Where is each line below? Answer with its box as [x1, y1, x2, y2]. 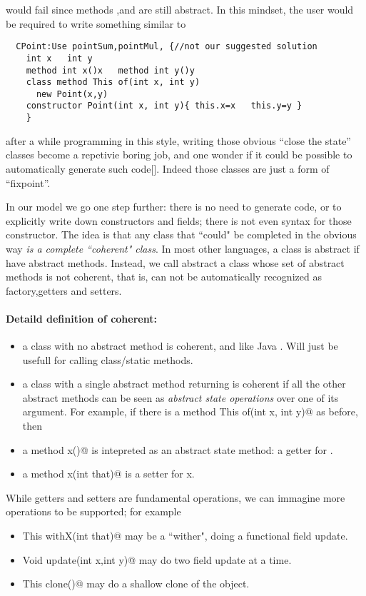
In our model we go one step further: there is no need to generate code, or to [6, 199, 342, 214]
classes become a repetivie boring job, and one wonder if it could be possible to [6, 147, 352, 162]
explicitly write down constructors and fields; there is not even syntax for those [6, 213, 352, 228]
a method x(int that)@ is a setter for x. [22, 466, 195, 481]
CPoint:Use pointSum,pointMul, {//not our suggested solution [16, 41, 317, 52]
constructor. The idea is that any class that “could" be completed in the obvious [6, 227, 357, 242]
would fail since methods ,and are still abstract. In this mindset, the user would [6, 2, 354, 16]
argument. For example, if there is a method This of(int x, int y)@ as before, [22, 404, 358, 419]
